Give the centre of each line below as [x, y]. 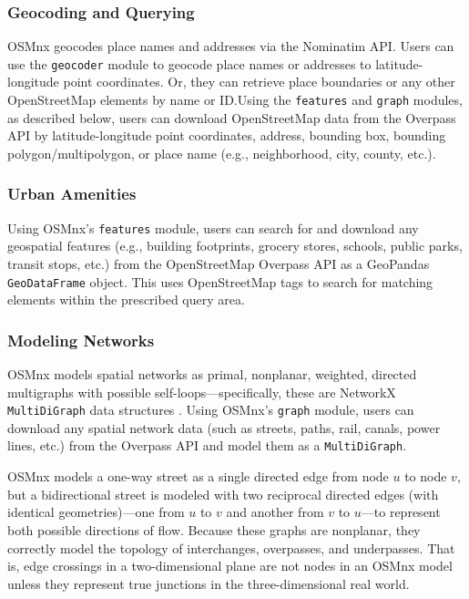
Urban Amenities [72, 194]
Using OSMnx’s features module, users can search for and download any [213, 227]
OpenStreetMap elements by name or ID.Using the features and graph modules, [235, 100]
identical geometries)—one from [96, 512]
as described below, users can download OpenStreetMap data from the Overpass [232, 117]
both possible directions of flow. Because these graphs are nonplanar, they [214, 529]
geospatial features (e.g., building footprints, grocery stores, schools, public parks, [235, 246]
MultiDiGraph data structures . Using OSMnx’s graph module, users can [211, 410]
